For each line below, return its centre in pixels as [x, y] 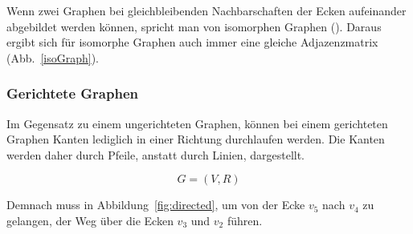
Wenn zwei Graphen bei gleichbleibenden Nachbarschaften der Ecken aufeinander [206, 10]
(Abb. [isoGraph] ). [53, 57]
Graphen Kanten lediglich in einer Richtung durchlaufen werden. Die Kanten [196, 139]
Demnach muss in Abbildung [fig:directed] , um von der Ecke [156, 205]
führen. [245, 220]
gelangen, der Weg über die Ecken [90, 220]
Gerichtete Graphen [72, 93]
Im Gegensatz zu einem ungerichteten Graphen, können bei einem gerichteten [197, 123]
